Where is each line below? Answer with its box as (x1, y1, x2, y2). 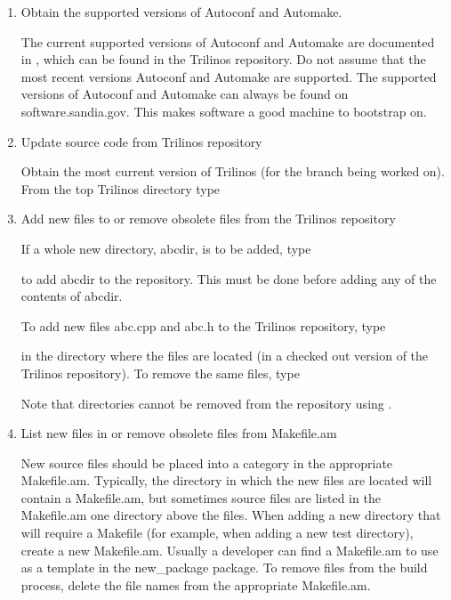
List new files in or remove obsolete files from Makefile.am (20, 424, 337, 442)
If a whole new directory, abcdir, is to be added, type (20, 239, 311, 257)
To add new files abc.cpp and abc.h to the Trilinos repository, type (20, 316, 386, 335)
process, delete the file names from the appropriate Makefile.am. (20, 575, 371, 594)
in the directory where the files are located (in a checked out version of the (20, 346, 429, 365)
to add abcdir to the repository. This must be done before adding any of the (20, 269, 437, 288)
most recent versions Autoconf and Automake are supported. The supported (20, 67, 437, 85)
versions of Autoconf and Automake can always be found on (20, 85, 349, 103)
